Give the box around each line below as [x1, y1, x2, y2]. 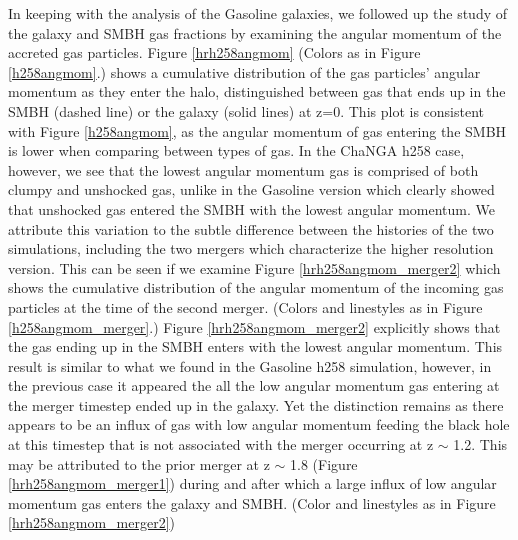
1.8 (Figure [290, 453, 358, 474]
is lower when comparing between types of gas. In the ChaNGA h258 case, [8, 140, 465, 161]
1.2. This [453, 434, 508, 455]
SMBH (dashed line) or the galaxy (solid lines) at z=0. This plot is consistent [8, 100, 484, 121]
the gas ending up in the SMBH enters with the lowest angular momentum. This [8, 336, 503, 357]
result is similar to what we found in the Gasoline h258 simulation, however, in [8, 355, 492, 376]
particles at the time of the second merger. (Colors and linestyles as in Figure [8, 296, 483, 317]
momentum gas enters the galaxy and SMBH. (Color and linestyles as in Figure [8, 492, 496, 513]
